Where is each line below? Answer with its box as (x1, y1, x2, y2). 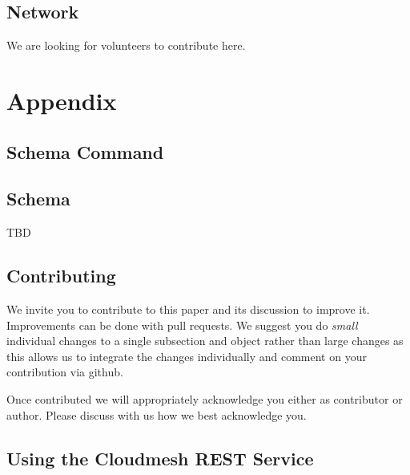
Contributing (6, 263, 116, 288)
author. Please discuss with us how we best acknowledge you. (6, 406, 307, 423)
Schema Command (6, 139, 164, 164)
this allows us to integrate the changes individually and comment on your (6, 347, 367, 364)
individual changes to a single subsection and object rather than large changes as (6, 332, 404, 349)
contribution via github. (6, 363, 123, 380)
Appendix (6, 83, 117, 116)
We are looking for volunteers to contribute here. (6, 37, 246, 54)
